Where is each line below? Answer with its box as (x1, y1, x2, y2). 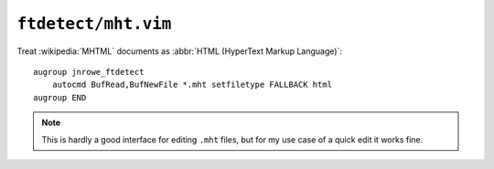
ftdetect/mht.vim (16, 14, 172, 34)
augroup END (33, 92, 87, 102)
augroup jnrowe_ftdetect (33, 67, 145, 77)
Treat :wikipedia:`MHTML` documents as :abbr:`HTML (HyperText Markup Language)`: (16, 46, 343, 57)
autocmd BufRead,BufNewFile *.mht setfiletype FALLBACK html (51, 79, 333, 90)
